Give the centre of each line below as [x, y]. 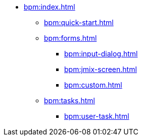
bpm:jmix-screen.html [101, 69]
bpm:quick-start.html [79, 22]
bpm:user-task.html [97, 116]
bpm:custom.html [93, 85]
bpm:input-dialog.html [101, 54]
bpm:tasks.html [69, 100]
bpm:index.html [50, 7]
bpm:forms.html [70, 38]
